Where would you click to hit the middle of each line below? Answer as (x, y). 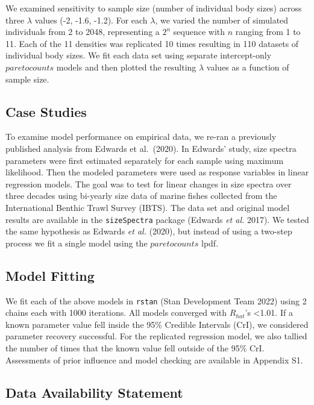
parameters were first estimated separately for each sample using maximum (145, 160)
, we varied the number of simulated (222, 20)
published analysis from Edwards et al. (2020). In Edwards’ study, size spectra (151, 148)
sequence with (199, 32)
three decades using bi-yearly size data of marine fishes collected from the (141, 196)
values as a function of (248, 67)
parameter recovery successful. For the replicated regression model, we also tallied (156, 336)
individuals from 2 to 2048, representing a (83, 32)
